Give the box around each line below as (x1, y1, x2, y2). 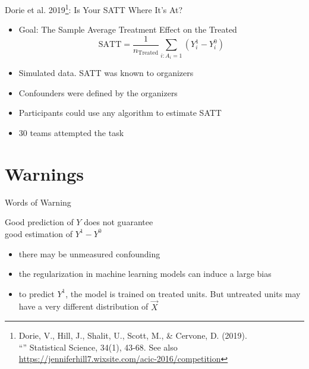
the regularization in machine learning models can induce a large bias (18, 267, 272, 280)
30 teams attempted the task (18, 127, 124, 139)
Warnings (5, 161, 84, 185)
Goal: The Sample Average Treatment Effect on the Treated (18, 23, 237, 36)
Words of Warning (5, 195, 71, 208)
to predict (18, 287, 55, 299)
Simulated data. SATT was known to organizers (18, 67, 194, 79)
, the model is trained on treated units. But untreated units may (65, 287, 301, 299)
